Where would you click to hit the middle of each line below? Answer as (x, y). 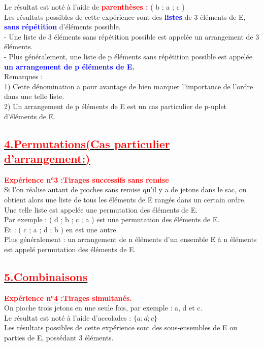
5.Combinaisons (46, 276)
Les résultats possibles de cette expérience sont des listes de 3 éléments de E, (125, 16)
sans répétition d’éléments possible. (62, 27)
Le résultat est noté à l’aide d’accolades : (68, 317)
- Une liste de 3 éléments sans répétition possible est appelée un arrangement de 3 (132, 36)
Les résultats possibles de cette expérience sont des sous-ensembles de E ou (121, 327)
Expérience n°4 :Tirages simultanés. (68, 298)
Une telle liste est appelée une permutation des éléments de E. (101, 209)
